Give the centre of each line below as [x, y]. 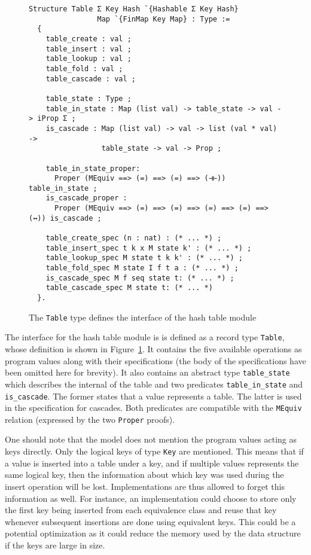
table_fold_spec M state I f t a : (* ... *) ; [142, 268]
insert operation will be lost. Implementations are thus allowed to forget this [145, 486]
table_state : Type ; [89, 98]
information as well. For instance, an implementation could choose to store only [151, 498]
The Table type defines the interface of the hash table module [143, 317]
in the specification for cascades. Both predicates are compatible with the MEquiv [153, 408]
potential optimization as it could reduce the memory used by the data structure [153, 533]
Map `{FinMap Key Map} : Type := [164, 19]
